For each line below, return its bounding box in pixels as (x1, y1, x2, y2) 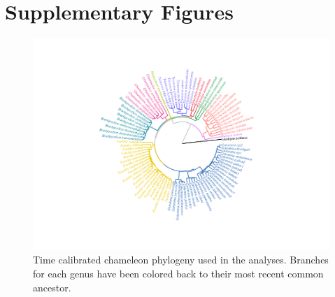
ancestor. (33, 280, 71, 294)
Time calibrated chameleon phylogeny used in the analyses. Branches (33, 252, 329, 267)
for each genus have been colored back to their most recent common (33, 266, 324, 280)
